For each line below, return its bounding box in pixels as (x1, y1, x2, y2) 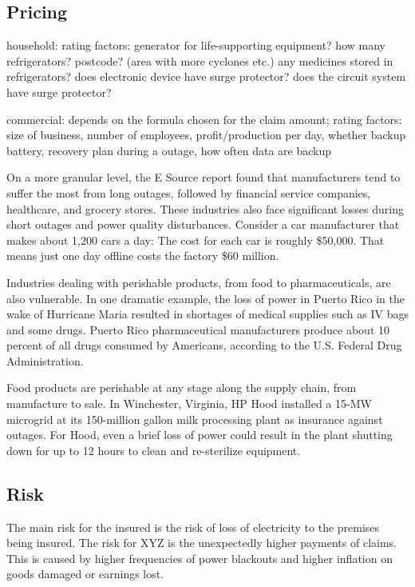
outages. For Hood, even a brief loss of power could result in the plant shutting (6, 426, 393, 443)
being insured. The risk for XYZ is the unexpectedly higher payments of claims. (6, 534, 397, 551)
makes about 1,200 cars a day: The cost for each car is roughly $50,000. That (6, 231, 385, 248)
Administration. (6, 352, 84, 369)
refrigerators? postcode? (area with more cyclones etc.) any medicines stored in (6, 52, 393, 69)
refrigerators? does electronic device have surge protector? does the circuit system (6, 68, 406, 85)
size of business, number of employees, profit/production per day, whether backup (6, 126, 406, 143)
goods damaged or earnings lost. (6, 565, 164, 582)
